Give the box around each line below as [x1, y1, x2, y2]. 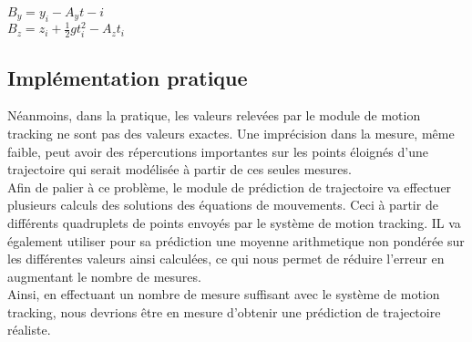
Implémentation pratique [7, 63, 248, 91]
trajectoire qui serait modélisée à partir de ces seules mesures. [7, 160, 352, 179]
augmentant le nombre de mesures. [7, 266, 201, 285]
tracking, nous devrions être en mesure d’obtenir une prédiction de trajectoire [7, 302, 441, 321]
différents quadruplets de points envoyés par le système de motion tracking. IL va [7, 212, 461, 232]
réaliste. [7, 320, 51, 339]
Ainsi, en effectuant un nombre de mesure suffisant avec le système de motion [7, 285, 440, 304]
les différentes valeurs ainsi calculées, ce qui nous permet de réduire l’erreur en [7, 249, 445, 268]
